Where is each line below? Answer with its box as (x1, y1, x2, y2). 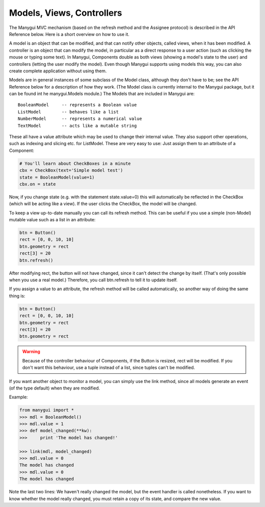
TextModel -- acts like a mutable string (18, 123, 137, 128)
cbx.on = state (19, 181, 56, 187)
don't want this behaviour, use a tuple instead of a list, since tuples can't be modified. (22, 364, 195, 371)
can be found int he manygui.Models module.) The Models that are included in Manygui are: (9, 91, 195, 97)
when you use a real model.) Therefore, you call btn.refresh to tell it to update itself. (9, 277, 178, 283)
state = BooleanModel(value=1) (19, 175, 95, 180)
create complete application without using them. (9, 68, 107, 74)
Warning (22, 349, 40, 355)
